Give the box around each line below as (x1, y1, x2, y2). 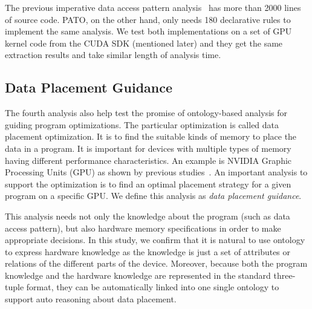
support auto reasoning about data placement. (5, 293, 177, 305)
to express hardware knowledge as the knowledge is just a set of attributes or (5, 245, 291, 258)
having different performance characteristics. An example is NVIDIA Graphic (5, 154, 292, 166)
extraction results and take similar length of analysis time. (5, 48, 221, 61)
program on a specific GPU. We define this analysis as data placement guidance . (5, 189, 302, 202)
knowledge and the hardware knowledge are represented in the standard (5, 268, 271, 281)
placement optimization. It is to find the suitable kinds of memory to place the (5, 130, 297, 143)
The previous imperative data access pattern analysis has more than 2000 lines (5, 1, 301, 13)
